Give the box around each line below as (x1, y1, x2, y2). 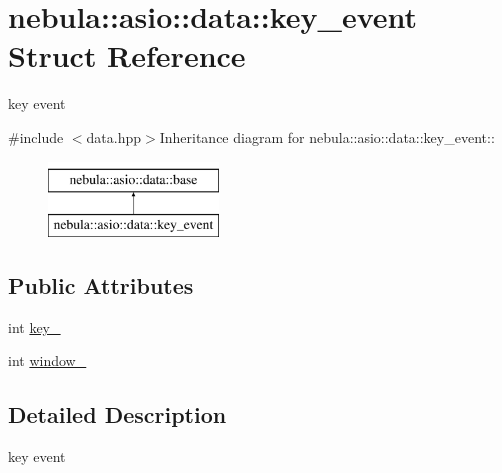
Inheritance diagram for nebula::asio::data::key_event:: (159, 126, 495, 147)
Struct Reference (8, 35, 246, 76)
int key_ (8, 316, 61, 337)
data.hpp (86, 126, 142, 147)
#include (8, 126, 64, 147)
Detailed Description (8, 399, 227, 430)
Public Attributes (8, 270, 194, 301)
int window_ (8, 350, 87, 371)
